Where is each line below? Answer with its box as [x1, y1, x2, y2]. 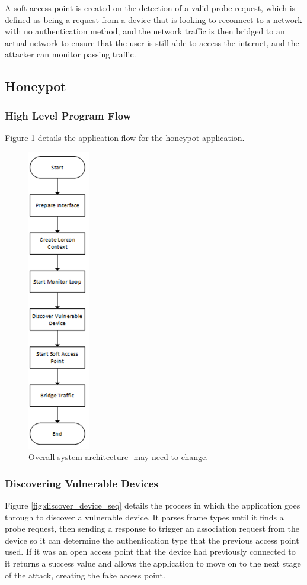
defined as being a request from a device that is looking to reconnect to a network [5, 13, 302, 25]
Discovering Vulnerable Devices [5, 475, 158, 490]
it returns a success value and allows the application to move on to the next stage [5, 557, 301, 569]
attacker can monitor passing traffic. [5, 48, 136, 60]
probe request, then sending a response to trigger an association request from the [5, 522, 300, 535]
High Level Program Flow [5, 108, 132, 123]
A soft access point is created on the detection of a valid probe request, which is [5, 2, 296, 14]
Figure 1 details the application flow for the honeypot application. [5, 131, 245, 143]
